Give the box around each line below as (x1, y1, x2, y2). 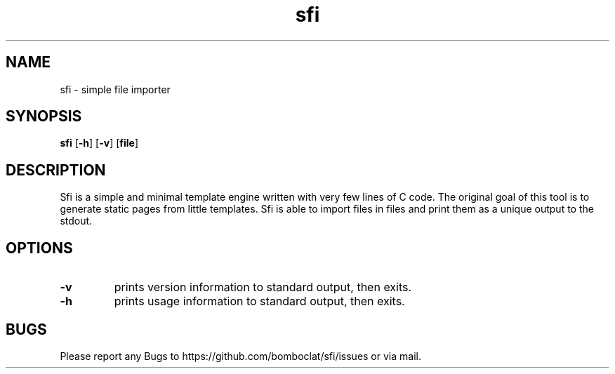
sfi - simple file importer (60, 83, 171, 95)
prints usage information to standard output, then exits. (114, 294, 405, 309)
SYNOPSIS (6, 107, 82, 126)
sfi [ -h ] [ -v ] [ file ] (60, 137, 139, 149)
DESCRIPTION (6, 161, 106, 179)
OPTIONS (6, 239, 73, 257)
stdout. (60, 215, 93, 227)
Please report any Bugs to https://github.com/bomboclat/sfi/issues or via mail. (60, 349, 421, 362)
